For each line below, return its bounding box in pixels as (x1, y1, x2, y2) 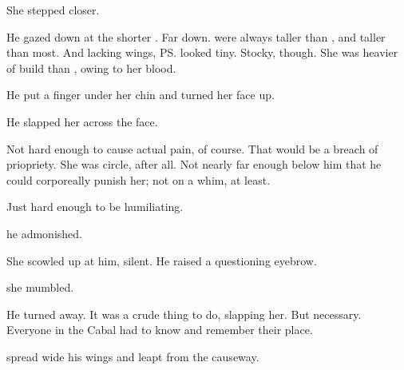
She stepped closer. (6, 2, 100, 18)
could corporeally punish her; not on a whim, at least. (6, 171, 271, 188)
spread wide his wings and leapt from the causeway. (6, 348, 259, 364)
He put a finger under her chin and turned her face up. (6, 86, 275, 103)
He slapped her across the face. (6, 113, 158, 129)
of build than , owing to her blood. (6, 59, 176, 76)
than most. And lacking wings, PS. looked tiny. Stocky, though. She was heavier (6, 44, 398, 61)
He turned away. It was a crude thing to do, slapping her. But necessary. (6, 305, 362, 322)
